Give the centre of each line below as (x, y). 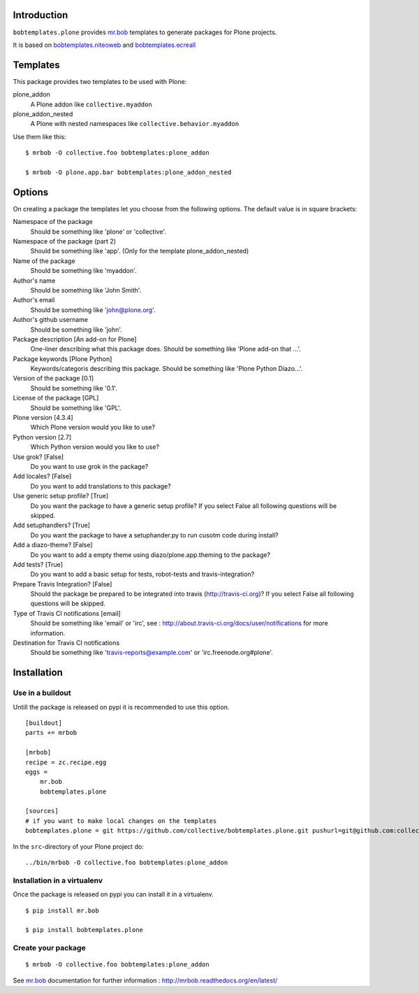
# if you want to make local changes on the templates (121, 821)
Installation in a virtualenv (58, 880)
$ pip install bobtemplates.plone (84, 930)
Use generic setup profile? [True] (61, 496)
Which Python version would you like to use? (95, 447)
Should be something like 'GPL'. (76, 408)
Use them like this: (39, 136)
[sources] (42, 811)
